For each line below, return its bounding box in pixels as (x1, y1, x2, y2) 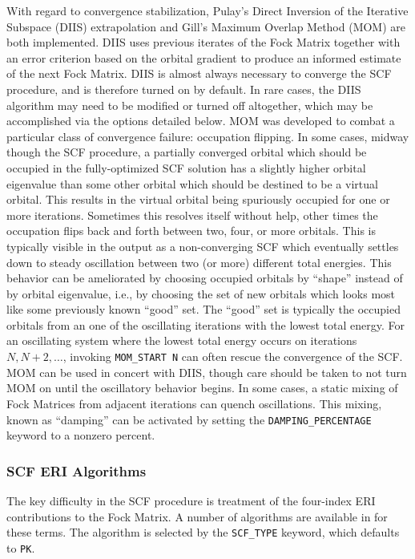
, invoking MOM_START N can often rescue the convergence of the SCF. (62, 348, 403, 365)
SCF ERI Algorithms (6, 460, 147, 480)
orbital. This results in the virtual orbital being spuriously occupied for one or (6, 191, 390, 208)
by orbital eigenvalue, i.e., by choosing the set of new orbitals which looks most (6, 285, 396, 302)
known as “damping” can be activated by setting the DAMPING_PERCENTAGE (6, 411, 372, 427)
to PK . (6, 539, 35, 556)
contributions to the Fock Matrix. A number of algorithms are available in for (6, 508, 388, 525)
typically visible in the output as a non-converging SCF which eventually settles (6, 237, 399, 254)
